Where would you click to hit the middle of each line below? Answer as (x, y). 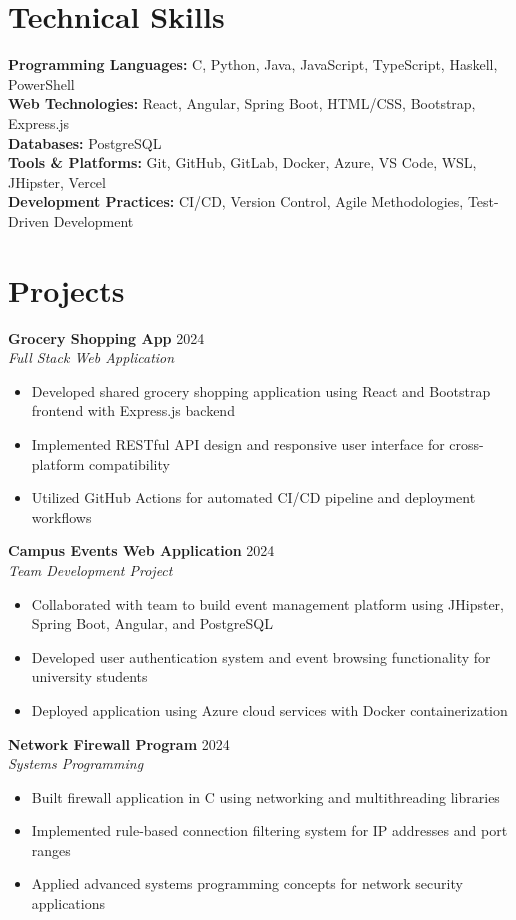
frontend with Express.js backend (133, 410)
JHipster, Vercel (57, 181)
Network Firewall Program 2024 (119, 743)
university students (89, 676)
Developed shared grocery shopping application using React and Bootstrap (261, 390)
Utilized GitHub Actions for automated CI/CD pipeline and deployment (253, 497)
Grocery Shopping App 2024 (106, 337)
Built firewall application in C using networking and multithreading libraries (265, 796)
